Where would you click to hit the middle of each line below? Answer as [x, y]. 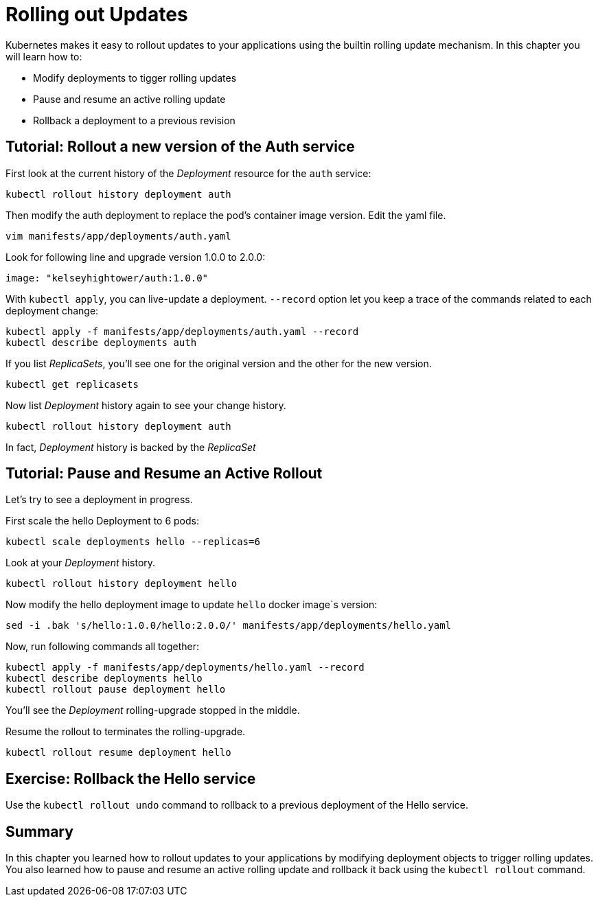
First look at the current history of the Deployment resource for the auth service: [188, 173]
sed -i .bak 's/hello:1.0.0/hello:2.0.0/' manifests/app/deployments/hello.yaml [229, 626]
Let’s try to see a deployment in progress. [99, 500]
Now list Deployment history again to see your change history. [146, 405]
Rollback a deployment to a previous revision [134, 120]
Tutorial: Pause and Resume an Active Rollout [164, 474]
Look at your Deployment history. [81, 563]
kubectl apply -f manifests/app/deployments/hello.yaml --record [185, 668]
